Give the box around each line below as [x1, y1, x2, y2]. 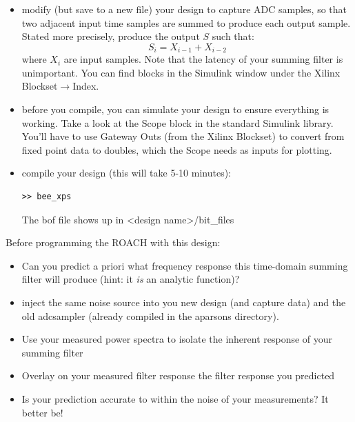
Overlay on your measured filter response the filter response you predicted [21, 368, 335, 383]
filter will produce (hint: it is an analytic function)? [21, 272, 240, 286]
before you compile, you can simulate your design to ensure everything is [21, 102, 329, 117]
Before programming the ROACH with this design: [6, 235, 221, 250]
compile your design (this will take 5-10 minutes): [21, 165, 231, 180]
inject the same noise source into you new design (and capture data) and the [21, 294, 346, 309]
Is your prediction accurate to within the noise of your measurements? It [21, 391, 329, 405]
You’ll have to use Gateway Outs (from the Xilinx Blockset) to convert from [21, 129, 345, 143]
